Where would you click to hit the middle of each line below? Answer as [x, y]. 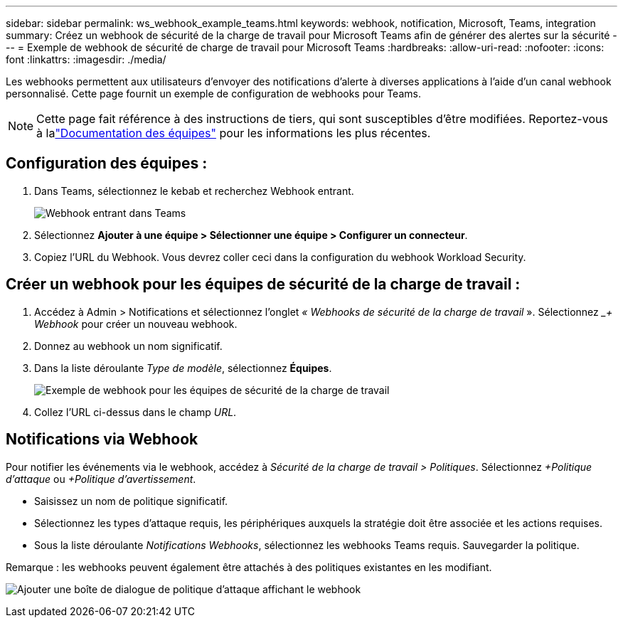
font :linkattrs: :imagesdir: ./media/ [86, 59]
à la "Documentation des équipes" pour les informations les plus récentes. [234, 133]
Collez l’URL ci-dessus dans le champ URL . [135, 412]
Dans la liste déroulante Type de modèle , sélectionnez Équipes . [183, 368]
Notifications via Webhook [102, 440]
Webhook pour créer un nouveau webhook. [136, 324]
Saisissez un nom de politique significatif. [131, 501]
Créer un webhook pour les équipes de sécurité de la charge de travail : [263, 284]
